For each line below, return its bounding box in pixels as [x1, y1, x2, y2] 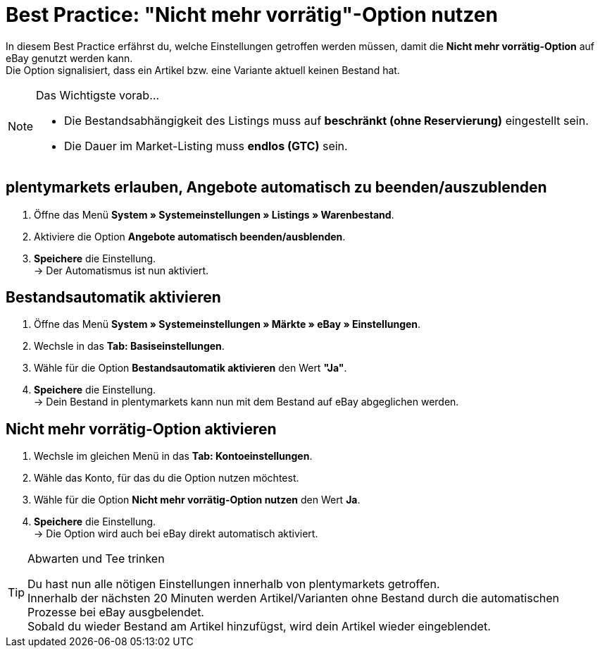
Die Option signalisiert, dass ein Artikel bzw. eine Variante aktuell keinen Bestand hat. [6, 63, 400, 76]
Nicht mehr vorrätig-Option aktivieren [6, 420, 277, 438]
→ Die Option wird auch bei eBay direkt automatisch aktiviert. [34, 527, 318, 540]
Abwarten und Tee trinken [27, 551, 165, 566]
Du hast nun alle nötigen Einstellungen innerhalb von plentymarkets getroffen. [27, 577, 440, 592]
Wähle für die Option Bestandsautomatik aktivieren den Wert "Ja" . [34, 362, 347, 374]
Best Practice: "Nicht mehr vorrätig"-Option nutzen [6, 3, 498, 27]
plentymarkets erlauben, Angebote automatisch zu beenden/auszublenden [6, 178, 547, 197]
